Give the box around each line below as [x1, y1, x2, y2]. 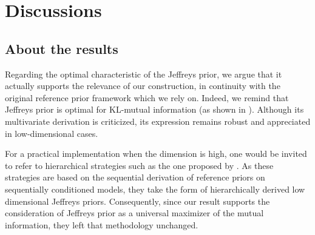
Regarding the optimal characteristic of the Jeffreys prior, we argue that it [5, 67, 282, 80]
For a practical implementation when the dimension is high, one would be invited [5, 147, 307, 160]
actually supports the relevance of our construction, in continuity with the [5, 79, 280, 92]
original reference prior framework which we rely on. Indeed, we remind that [5, 91, 289, 104]
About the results [5, 39, 118, 58]
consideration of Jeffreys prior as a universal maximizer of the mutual [5, 207, 264, 219]
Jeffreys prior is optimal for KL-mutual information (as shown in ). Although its [5, 103, 304, 116]
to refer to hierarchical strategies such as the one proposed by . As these [5, 159, 274, 171]
